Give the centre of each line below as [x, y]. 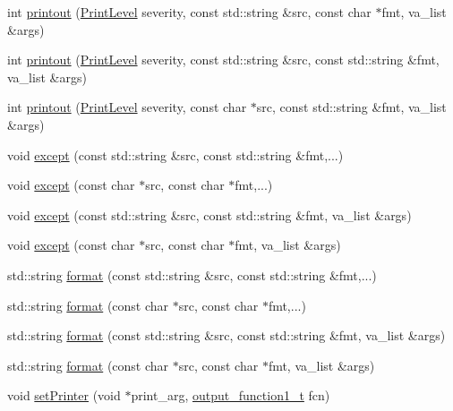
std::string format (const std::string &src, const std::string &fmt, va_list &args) [226, 335]
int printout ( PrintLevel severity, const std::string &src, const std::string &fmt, [223, 60]
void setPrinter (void [64, 395]
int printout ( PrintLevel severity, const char [127, 107]
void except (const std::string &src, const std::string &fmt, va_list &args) [209, 214]
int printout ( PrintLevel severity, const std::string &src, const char [189, 12]
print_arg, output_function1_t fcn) [231, 395]
